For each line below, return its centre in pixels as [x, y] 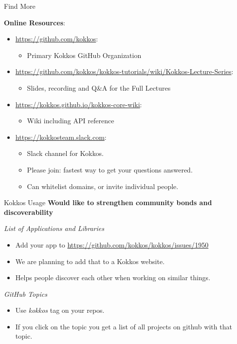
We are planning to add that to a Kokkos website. [90, 261]
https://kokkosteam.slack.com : [61, 137]
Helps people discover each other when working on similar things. [113, 277]
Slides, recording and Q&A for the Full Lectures [99, 87]
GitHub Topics [26, 294]
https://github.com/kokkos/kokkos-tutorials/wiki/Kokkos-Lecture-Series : [124, 71]
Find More [20, 6]
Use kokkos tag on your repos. [60, 310]
